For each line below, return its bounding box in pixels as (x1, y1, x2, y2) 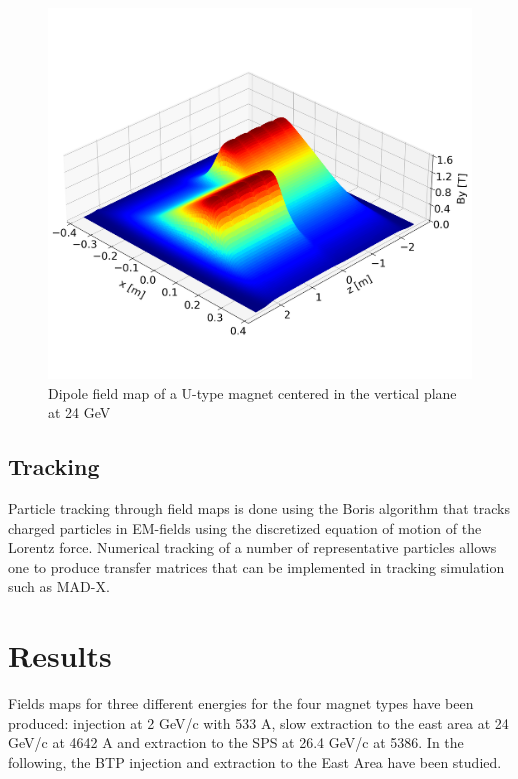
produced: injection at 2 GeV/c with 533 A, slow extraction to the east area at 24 (8, 712, 509, 733)
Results (8, 635, 112, 676)
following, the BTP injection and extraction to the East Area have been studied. (8, 751, 502, 772)
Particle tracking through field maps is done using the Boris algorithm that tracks (8, 497, 510, 518)
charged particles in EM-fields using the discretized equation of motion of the (8, 517, 482, 538)
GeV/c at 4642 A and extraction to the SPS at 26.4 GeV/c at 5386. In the (8, 732, 464, 753)
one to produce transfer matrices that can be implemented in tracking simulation (8, 556, 505, 577)
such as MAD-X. (8, 576, 110, 597)
